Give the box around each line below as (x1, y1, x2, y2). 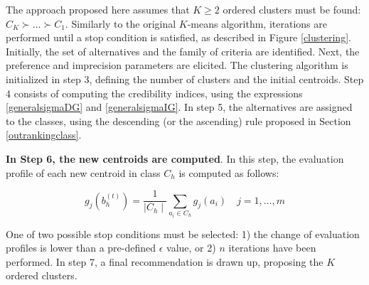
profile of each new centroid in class (6, 165, 161, 180)
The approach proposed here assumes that (6, 2, 190, 16)
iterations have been (228, 240, 316, 255)
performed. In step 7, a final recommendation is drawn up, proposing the (6, 254, 323, 269)
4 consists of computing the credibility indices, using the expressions (6, 85, 303, 100)
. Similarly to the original (65, 16, 176, 31)
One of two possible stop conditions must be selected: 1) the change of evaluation (6, 226, 360, 241)
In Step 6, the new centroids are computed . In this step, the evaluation (6, 151, 344, 166)
